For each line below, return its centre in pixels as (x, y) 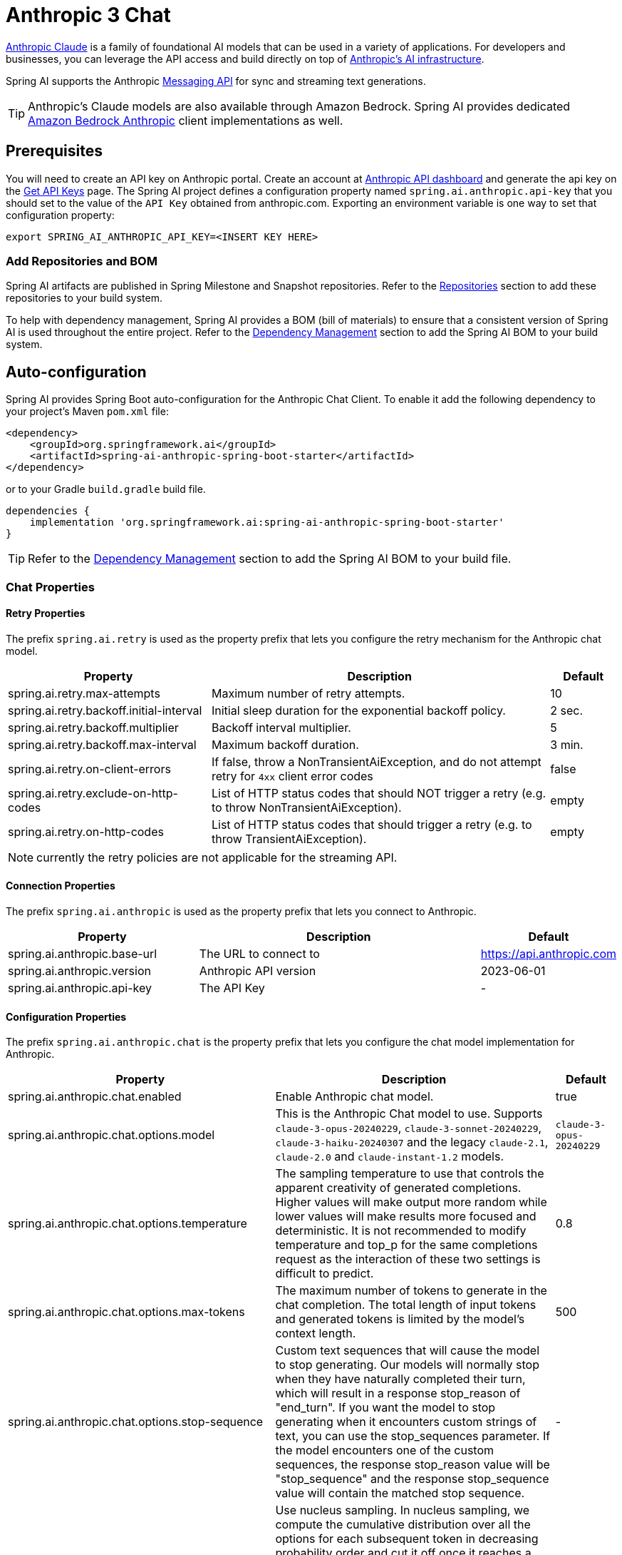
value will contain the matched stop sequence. (400, 1493)
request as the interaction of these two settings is (408, 1259)
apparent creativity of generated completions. (398, 1188)
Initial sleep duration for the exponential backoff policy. (358, 710)
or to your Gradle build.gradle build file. (106, 489)
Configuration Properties (66, 1016)
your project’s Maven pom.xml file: (87, 412)
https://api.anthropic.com (548, 954)
